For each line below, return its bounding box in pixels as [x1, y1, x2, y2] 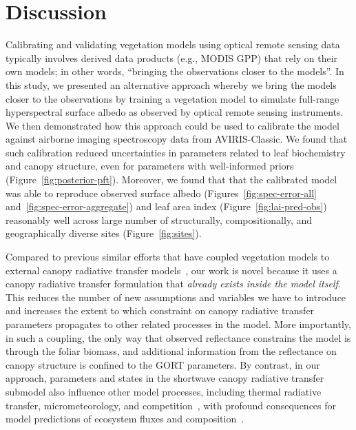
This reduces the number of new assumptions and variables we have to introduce [6, 289, 346, 304]
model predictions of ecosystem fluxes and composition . [6, 411, 244, 426]
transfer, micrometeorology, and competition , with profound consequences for [6, 398, 337, 412]
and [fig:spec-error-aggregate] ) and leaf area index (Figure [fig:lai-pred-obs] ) [6, 199, 327, 214]
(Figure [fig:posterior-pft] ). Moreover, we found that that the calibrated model [6, 172, 337, 187]
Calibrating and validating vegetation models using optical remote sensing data [6, 37, 340, 52]
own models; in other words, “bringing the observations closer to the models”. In [6, 64, 344, 79]
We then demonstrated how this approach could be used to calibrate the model [6, 118, 339, 132]
